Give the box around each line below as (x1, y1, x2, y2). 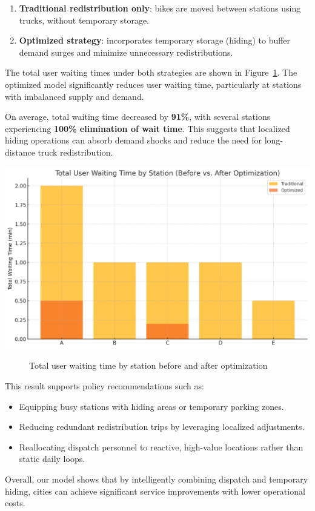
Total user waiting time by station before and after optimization (29, 359, 268, 372)
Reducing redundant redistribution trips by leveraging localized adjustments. (19, 420, 305, 433)
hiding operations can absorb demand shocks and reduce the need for (5, 134, 262, 147)
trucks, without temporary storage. (19, 13, 150, 26)
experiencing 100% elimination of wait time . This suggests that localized (5, 122, 290, 134)
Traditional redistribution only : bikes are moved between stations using (19, 2, 301, 14)
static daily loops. (19, 452, 85, 465)
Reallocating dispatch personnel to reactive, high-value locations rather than (19, 440, 303, 453)
